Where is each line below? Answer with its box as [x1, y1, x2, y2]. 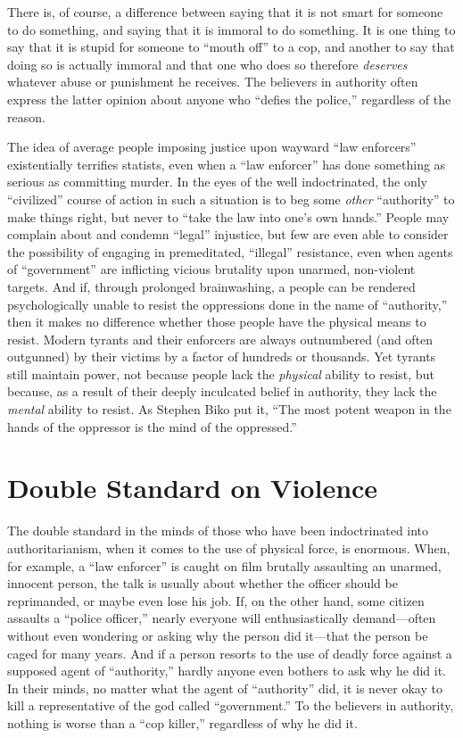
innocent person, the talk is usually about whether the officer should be [7, 574, 398, 593]
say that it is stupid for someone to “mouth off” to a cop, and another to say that [7, 37, 455, 56]
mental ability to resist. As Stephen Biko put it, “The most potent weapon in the [7, 400, 451, 419]
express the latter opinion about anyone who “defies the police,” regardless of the [7, 89, 451, 108]
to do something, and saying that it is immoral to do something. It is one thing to [7, 20, 456, 38]
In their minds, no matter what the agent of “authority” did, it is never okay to [7, 678, 442, 697]
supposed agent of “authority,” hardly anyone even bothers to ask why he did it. [7, 661, 447, 680]
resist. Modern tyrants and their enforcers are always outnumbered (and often [7, 329, 434, 348]
